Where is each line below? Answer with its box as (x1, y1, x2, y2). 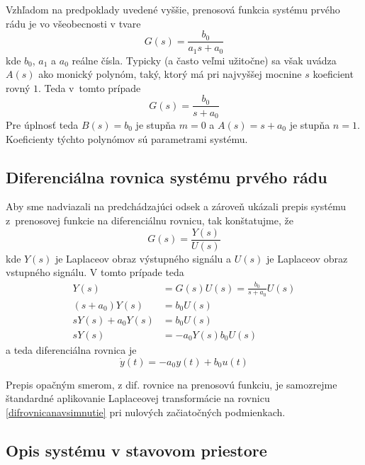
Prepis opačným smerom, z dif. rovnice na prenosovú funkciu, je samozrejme (6, 377, 337, 391)
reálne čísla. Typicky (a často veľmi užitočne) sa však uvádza (72, 52, 337, 67)
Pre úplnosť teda (6, 117, 79, 132)
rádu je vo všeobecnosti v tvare (6, 16, 141, 30)
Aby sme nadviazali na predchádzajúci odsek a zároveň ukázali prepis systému (6, 199, 346, 214)
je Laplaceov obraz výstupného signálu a (55, 251, 232, 265)
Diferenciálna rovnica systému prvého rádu (6, 166, 327, 188)
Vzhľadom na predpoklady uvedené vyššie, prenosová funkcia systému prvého (6, 2, 340, 16)
